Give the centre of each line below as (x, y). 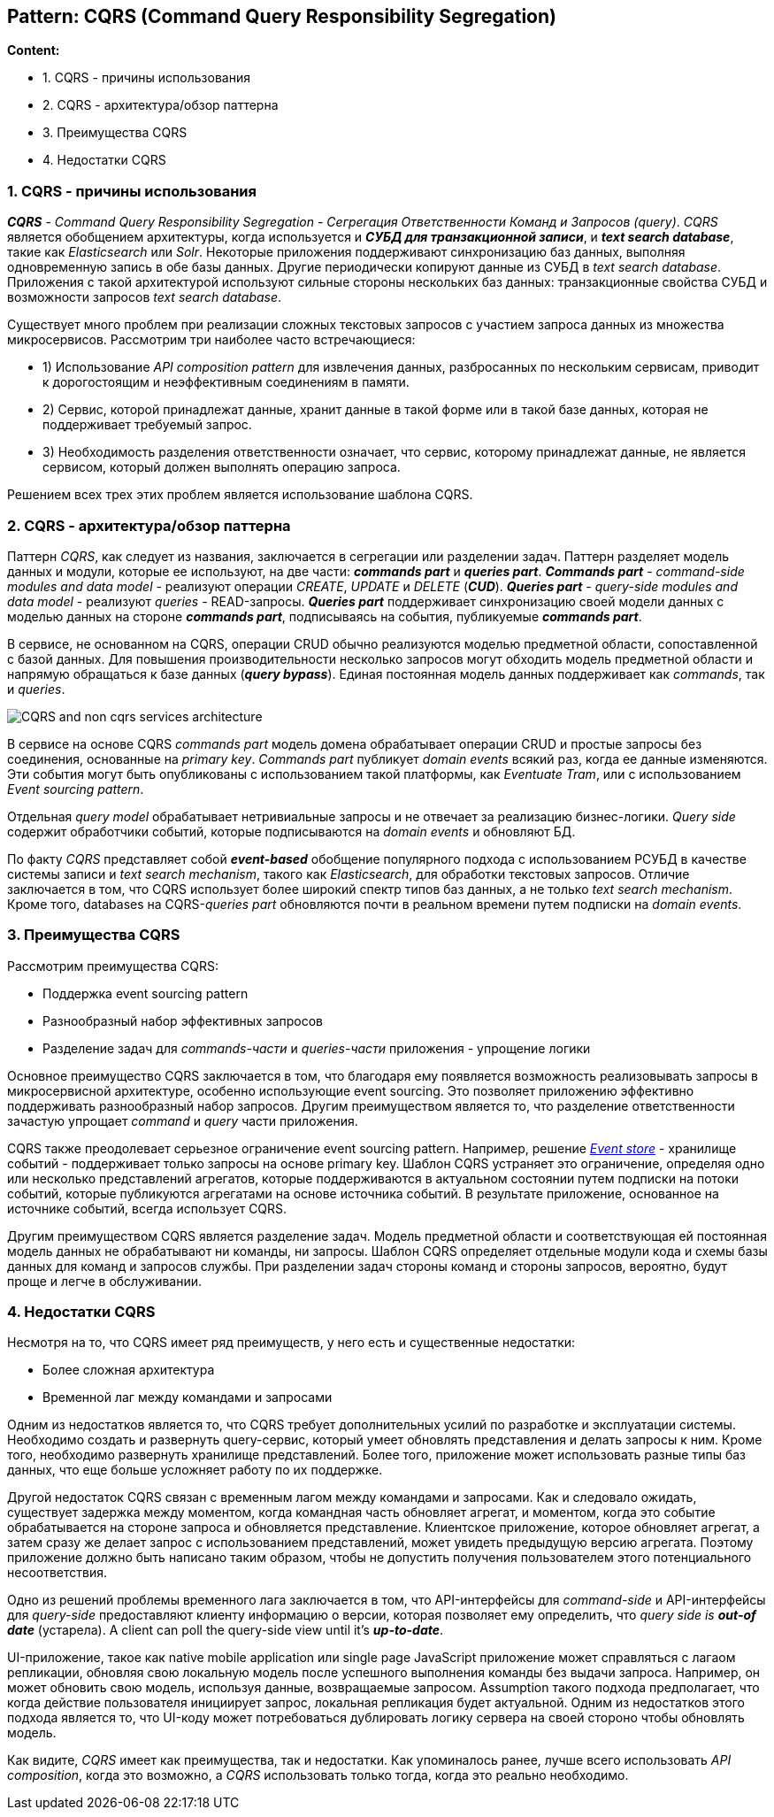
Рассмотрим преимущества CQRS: (113, 966)
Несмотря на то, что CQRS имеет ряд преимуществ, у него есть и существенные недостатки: (291, 1343)
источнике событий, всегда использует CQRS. (147, 1208)
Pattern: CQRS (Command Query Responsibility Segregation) (282, 16)
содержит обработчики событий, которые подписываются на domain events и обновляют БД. (291, 831)
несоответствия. (57, 1573)
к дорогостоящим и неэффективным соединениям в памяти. (226, 382)
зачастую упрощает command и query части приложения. (183, 1120)
